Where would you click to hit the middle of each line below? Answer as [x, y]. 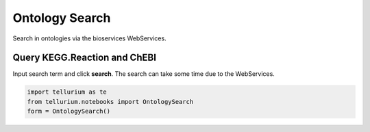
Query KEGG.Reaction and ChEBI [85, 58]
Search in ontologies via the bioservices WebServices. [90, 38]
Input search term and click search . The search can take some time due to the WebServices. [144, 74]
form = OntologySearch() [69, 111]
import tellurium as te [67, 92]
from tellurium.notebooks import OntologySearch [110, 102]
